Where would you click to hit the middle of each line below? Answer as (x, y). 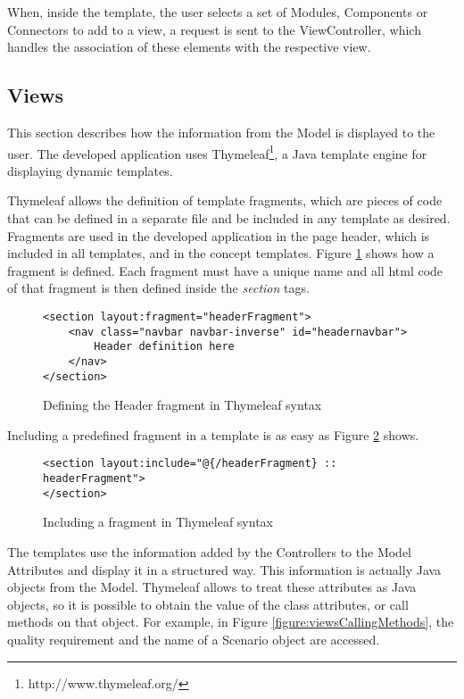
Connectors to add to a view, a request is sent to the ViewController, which (214, 29)
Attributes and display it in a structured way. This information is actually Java (224, 569)
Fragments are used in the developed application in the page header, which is (219, 235)
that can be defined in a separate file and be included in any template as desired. (229, 218)
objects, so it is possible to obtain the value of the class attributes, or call (208, 604)
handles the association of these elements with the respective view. (189, 47)
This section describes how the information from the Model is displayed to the (221, 132)
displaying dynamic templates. (90, 170)
